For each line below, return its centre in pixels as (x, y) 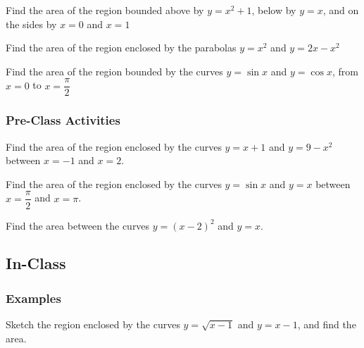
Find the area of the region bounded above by (105, 10)
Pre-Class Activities (63, 120)
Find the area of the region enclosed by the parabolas (121, 48)
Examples (33, 298)
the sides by (31, 24)
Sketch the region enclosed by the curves (93, 324)
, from (345, 71)
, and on (341, 10)
